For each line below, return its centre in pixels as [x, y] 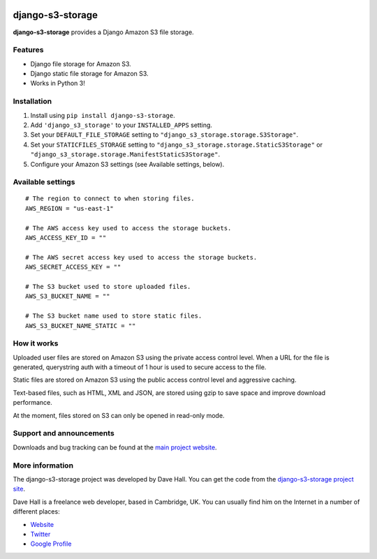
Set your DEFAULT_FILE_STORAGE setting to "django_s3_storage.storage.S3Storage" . [164, 135]
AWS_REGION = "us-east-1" [70, 208]
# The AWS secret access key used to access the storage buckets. [141, 257]
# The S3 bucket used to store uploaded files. [108, 286]
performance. [32, 403]
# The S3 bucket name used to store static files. [114, 316]
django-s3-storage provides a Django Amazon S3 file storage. [104, 32]
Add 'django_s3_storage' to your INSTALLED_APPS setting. [121, 125]
